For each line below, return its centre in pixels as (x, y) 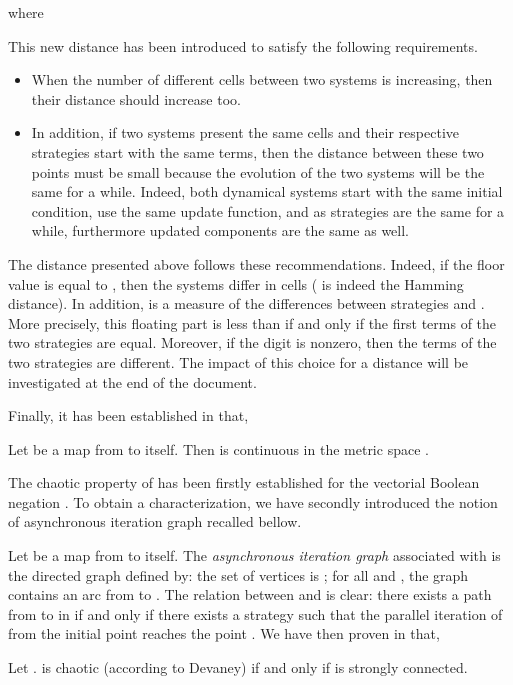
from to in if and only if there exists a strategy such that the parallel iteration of (255, 613)
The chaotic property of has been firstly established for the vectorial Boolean (244, 482)
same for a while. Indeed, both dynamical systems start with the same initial (267, 191)
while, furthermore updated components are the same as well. (220, 230)
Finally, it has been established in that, (128, 415)
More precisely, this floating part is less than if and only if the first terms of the (252, 322)
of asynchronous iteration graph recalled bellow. (155, 521)
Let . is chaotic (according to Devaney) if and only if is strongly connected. (238, 667)
